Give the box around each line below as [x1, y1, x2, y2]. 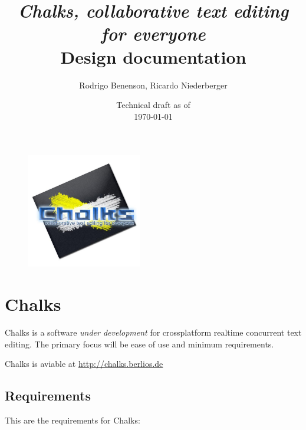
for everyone [101, 21, 206, 46]
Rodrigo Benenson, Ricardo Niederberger [79, 78, 228, 91]
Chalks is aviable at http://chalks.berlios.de [5, 357, 163, 370]
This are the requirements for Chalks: [5, 413, 140, 426]
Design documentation [60, 44, 246, 68]
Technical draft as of [116, 99, 190, 111]
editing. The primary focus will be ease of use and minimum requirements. [5, 337, 274, 350]
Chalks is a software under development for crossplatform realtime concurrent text [5, 326, 302, 338]
